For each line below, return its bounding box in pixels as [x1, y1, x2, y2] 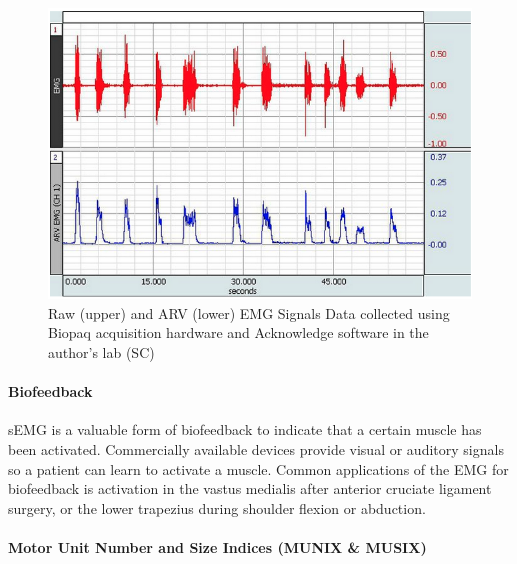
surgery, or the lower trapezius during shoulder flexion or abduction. [8, 497, 426, 518]
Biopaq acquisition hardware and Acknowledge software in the [48, 322, 429, 343]
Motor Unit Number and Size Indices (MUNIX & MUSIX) [8, 537, 427, 558]
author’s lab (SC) [48, 342, 155, 363]
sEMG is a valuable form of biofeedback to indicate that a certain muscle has [8, 419, 482, 440]
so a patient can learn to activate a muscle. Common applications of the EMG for [8, 458, 509, 479]
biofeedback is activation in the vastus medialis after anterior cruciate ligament [8, 478, 492, 499]
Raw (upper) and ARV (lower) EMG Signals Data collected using [48, 302, 450, 323]
